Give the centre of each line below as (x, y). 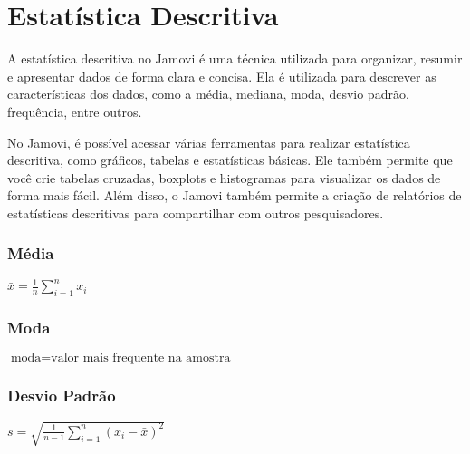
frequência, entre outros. (75, 111)
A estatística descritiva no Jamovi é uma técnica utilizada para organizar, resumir (235, 58)
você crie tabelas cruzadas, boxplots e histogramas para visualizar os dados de (224, 177)
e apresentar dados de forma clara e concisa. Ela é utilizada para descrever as (222, 76)
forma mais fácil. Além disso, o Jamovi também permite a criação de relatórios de (235, 195)
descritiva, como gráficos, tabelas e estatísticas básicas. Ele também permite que (230, 160)
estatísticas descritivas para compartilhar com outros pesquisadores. (196, 213)
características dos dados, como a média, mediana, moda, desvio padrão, (208, 94)
